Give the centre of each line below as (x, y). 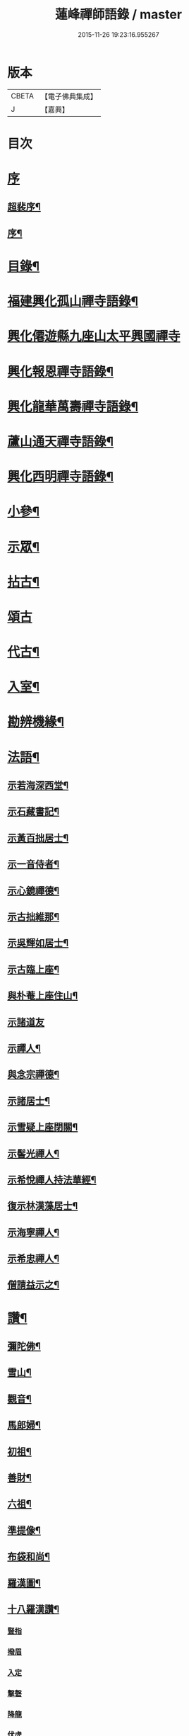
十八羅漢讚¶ (33, 1609)
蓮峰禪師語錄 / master (118, 15)
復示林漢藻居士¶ (43, 1206)
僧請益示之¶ (33, 1285)
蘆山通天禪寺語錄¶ (61, 442)
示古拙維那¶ (33, 917)
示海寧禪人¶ (33, 1232)
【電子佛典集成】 (69, 96)
